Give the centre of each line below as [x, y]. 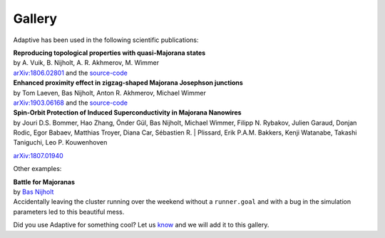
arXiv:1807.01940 [38, 155]
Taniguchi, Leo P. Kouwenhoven [60, 143]
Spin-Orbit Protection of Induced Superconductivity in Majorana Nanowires [127, 113]
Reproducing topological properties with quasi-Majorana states [109, 53]
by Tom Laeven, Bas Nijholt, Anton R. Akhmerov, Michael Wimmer [110, 93]
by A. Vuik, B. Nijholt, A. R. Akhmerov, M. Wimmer [86, 63]
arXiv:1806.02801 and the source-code [70, 73]
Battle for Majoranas [44, 182]
